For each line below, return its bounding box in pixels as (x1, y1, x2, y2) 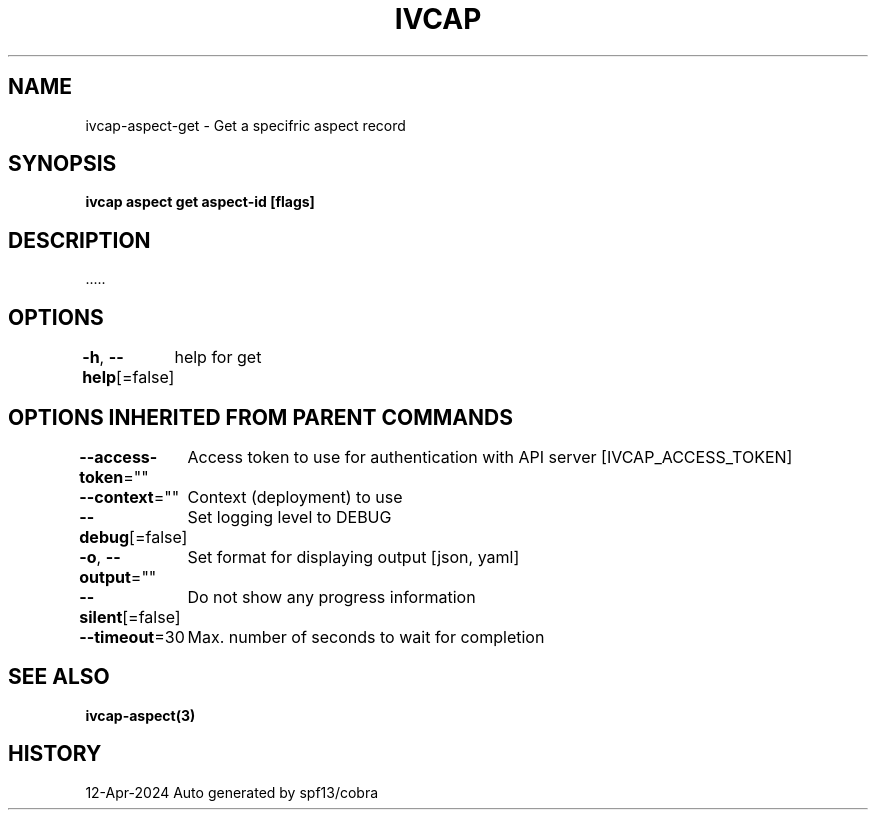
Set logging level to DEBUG (187, 506, 392, 527)
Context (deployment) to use (187, 486, 403, 507)
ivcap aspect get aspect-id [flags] (85, 193, 315, 211)
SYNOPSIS (8, 151, 117, 177)
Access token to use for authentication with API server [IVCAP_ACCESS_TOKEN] (187, 446, 793, 467)
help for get (174, 347, 262, 368)
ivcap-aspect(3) (85, 706, 196, 724)
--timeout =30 (79, 626, 185, 647)
